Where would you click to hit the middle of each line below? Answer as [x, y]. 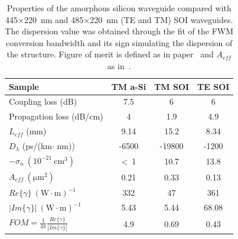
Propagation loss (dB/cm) [56, 116]
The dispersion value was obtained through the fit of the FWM [119, 31]
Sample [24, 86]
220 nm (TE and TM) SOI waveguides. [162, 19]
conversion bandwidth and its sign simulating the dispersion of [119, 42]
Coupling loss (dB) [43, 101]
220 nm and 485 [54, 19]
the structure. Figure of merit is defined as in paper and [110, 54]
